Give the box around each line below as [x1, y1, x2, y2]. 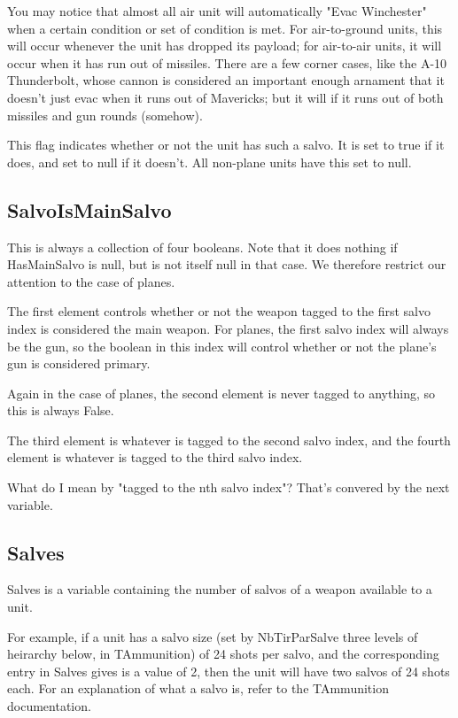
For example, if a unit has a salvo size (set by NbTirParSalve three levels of [7, 627, 418, 645]
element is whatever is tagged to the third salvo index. [7, 448, 303, 467]
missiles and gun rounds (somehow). [7, 105, 203, 124]
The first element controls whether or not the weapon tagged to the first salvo [7, 302, 431, 320]
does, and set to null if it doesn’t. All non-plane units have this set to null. [7, 152, 412, 171]
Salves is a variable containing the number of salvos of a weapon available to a [7, 580, 432, 598]
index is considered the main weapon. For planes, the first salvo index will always [7, 319, 449, 337]
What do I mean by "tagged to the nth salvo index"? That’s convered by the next [7, 478, 450, 497]
